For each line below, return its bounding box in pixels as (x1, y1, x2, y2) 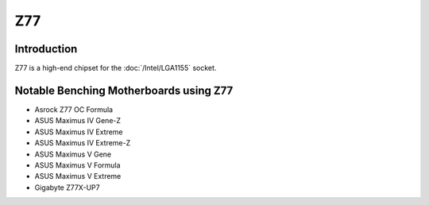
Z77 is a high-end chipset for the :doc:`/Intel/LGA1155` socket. (14, 64, 217, 73)
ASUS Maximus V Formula (34, 160, 121, 170)
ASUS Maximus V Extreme (34, 172, 122, 181)
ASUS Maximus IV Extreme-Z (34, 138, 131, 148)
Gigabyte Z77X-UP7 (34, 183, 100, 192)
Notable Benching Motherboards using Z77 (14, 83, 234, 97)
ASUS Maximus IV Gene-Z (34, 116, 122, 126)
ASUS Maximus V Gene (34, 149, 112, 159)
